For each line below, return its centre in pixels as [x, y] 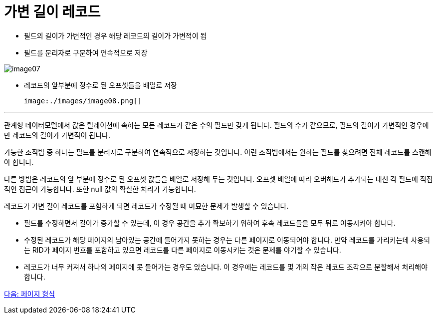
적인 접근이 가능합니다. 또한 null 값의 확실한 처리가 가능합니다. [100, 189]
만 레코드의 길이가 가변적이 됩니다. [57, 135]
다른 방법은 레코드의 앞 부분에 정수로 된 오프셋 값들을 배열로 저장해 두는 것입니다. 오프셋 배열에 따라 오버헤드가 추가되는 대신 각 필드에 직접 [218, 179]
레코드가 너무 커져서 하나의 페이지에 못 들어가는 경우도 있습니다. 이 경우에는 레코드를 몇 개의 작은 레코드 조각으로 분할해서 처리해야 [226, 267]
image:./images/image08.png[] [83, 101]
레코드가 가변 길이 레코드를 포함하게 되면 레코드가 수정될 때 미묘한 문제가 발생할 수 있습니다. [146, 206]
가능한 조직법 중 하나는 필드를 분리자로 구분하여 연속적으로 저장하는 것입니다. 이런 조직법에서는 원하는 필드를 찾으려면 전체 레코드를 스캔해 [218, 152]
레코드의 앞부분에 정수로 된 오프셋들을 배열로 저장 [101, 85]
